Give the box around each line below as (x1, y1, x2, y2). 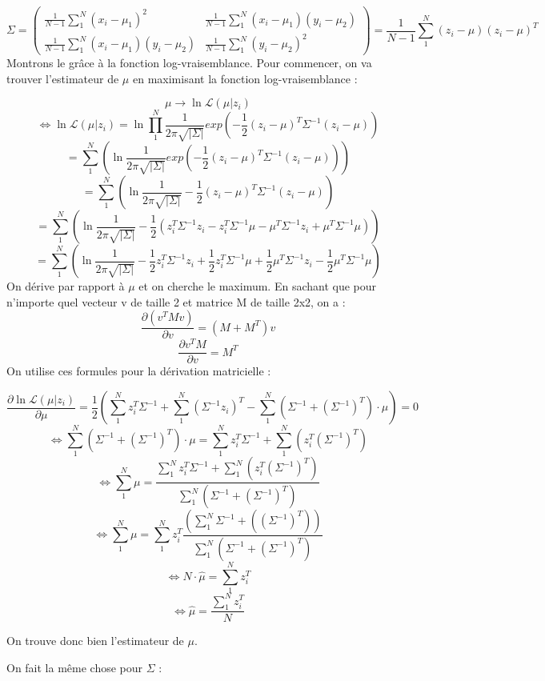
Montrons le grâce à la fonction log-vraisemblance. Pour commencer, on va (6, 54, 372, 71)
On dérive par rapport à (6, 278, 125, 294)
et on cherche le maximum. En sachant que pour (138, 278, 377, 294)
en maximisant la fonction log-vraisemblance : (132, 70, 358, 86)
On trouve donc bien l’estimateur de (6, 632, 184, 649)
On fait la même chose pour (6, 659, 143, 675)
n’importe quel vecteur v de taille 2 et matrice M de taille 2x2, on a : (6, 293, 346, 310)
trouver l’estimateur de (6, 70, 119, 86)
